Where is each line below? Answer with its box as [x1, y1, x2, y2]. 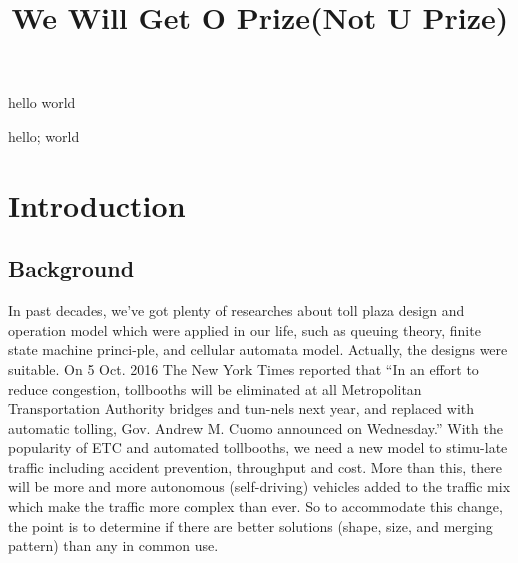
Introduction [8, 184, 186, 225]
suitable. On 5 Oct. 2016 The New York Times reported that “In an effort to [8, 358, 479, 379]
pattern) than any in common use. [8, 535, 219, 556]
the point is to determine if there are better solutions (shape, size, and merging [8, 515, 493, 536]
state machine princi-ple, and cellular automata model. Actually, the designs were [8, 339, 508, 360]
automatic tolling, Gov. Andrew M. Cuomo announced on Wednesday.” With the [8, 417, 503, 438]
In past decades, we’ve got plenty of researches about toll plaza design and [8, 300, 465, 321]
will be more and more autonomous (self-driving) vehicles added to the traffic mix [8, 476, 511, 497]
